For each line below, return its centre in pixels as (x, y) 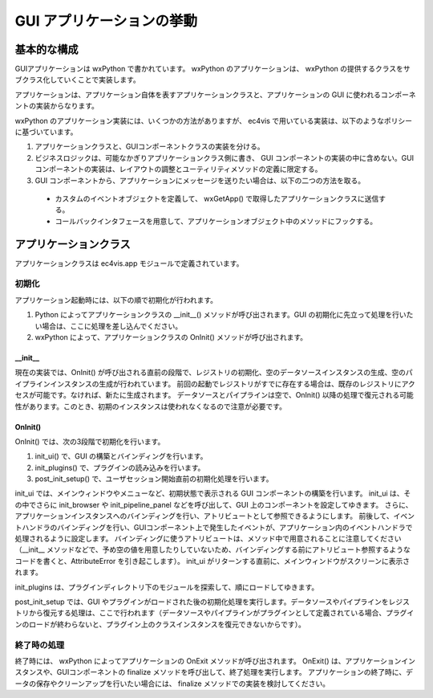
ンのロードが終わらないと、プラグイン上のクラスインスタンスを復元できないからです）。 (160, 624)
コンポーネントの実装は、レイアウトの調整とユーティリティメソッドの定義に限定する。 (178, 169)
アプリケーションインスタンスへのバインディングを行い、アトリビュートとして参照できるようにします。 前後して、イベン (214, 516)
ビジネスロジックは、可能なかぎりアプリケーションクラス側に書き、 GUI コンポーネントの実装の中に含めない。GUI (225, 157)
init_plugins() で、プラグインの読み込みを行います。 (120, 467)
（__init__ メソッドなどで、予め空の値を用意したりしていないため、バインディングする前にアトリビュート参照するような (212, 549)
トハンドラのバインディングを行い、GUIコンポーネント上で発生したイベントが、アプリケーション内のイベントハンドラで (214, 527)
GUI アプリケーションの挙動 (106, 21)
